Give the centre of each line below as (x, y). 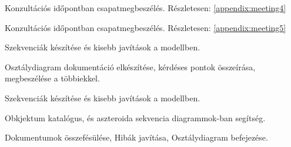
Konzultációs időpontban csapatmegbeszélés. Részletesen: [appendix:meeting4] (145, 8)
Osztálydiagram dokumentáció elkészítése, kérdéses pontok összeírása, (130, 66)
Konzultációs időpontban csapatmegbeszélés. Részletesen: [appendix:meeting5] (145, 27)
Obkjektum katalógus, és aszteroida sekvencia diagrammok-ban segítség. (135, 117)
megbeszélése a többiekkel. (52, 78)
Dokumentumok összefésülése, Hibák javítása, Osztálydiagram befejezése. (136, 137)
